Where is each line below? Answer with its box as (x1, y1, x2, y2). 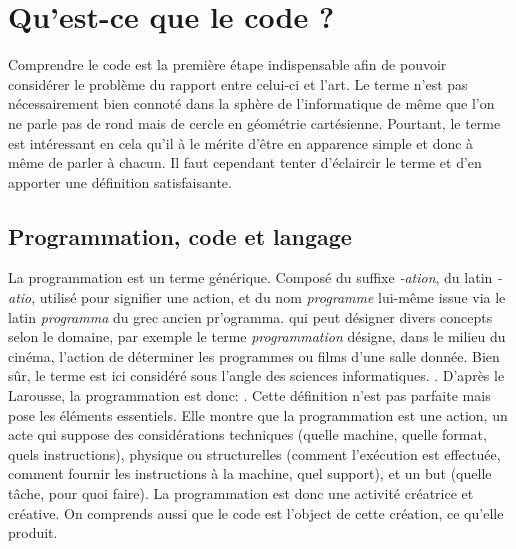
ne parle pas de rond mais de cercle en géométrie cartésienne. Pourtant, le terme (8, 112, 501, 133)
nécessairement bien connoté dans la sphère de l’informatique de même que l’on (8, 93, 495, 114)
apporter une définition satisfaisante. (8, 171, 232, 192)
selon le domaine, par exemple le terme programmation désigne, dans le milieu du (8, 326, 506, 347)
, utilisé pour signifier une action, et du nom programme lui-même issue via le (31, 287, 506, 308)
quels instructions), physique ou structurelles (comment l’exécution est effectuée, (8, 443, 501, 464)
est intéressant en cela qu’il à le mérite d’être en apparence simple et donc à (8, 132, 474, 153)
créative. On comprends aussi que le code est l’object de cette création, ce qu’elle (8, 502, 504, 523)
